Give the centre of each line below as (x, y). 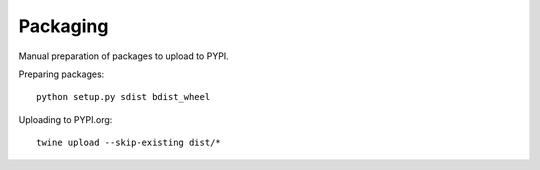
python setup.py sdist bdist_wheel (123, 97)
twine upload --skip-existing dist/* (129, 143)
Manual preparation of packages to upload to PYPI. (123, 56)
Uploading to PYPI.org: (65, 119)
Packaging (63, 26)
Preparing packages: (61, 74)
